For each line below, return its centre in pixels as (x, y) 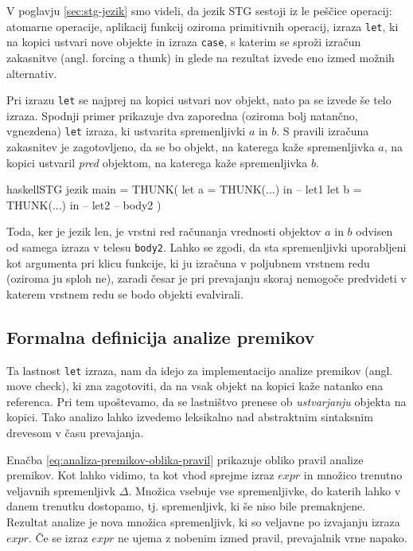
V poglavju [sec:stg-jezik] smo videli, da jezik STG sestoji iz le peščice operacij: (199, 10)
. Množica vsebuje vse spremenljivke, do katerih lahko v (265, 490)
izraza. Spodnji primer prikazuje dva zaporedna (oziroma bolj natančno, (182, 115)
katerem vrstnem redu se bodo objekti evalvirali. (125, 293)
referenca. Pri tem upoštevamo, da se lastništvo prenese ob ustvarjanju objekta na (206, 401)
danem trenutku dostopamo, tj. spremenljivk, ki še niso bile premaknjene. (186, 506)
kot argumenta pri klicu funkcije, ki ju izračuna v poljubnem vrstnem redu (188, 262)
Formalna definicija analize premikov (161, 336)
